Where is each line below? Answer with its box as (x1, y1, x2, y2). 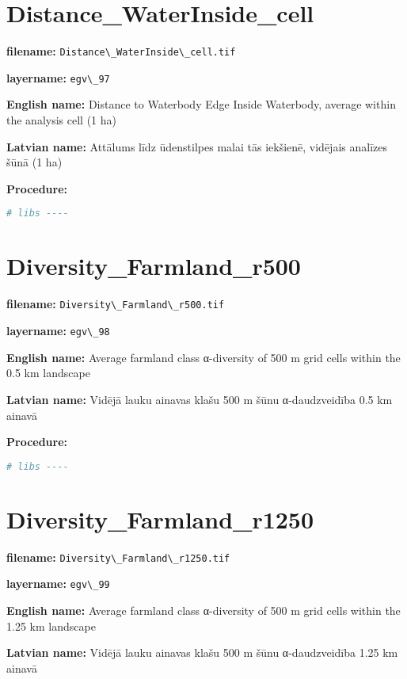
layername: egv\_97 (6, 69, 110, 86)
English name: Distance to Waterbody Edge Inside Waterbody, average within (6, 96, 396, 113)
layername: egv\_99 (6, 575, 110, 592)
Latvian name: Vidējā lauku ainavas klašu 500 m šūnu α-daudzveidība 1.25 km (6, 644, 398, 661)
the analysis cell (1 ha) (6, 112, 116, 128)
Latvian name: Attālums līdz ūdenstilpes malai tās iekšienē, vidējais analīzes (6, 138, 387, 154)
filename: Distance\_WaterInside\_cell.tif (6, 43, 236, 59)
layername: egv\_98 (6, 322, 110, 339)
